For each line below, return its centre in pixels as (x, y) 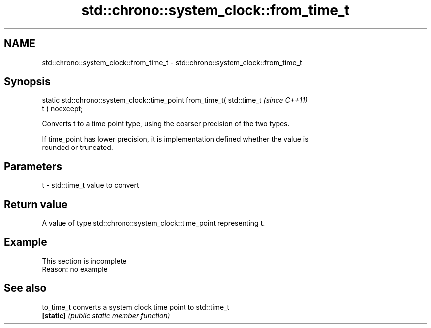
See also (25, 288)
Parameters (33, 166)
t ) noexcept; (62, 109)
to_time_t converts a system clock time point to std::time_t (136, 307)
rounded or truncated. (77, 148)
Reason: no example (75, 269)
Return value (36, 204)
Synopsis (27, 82)
